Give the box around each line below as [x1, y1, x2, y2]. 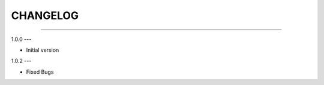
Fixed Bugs [26, 68, 54, 75]
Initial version [26, 46, 59, 53]
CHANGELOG [11, 9, 79, 22]
